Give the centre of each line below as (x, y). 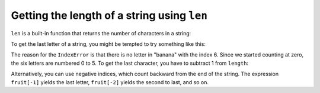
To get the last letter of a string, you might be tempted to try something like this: (108, 44)
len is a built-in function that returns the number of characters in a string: (101, 33)
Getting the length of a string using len (109, 15)
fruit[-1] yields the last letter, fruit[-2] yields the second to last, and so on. (110, 82)
